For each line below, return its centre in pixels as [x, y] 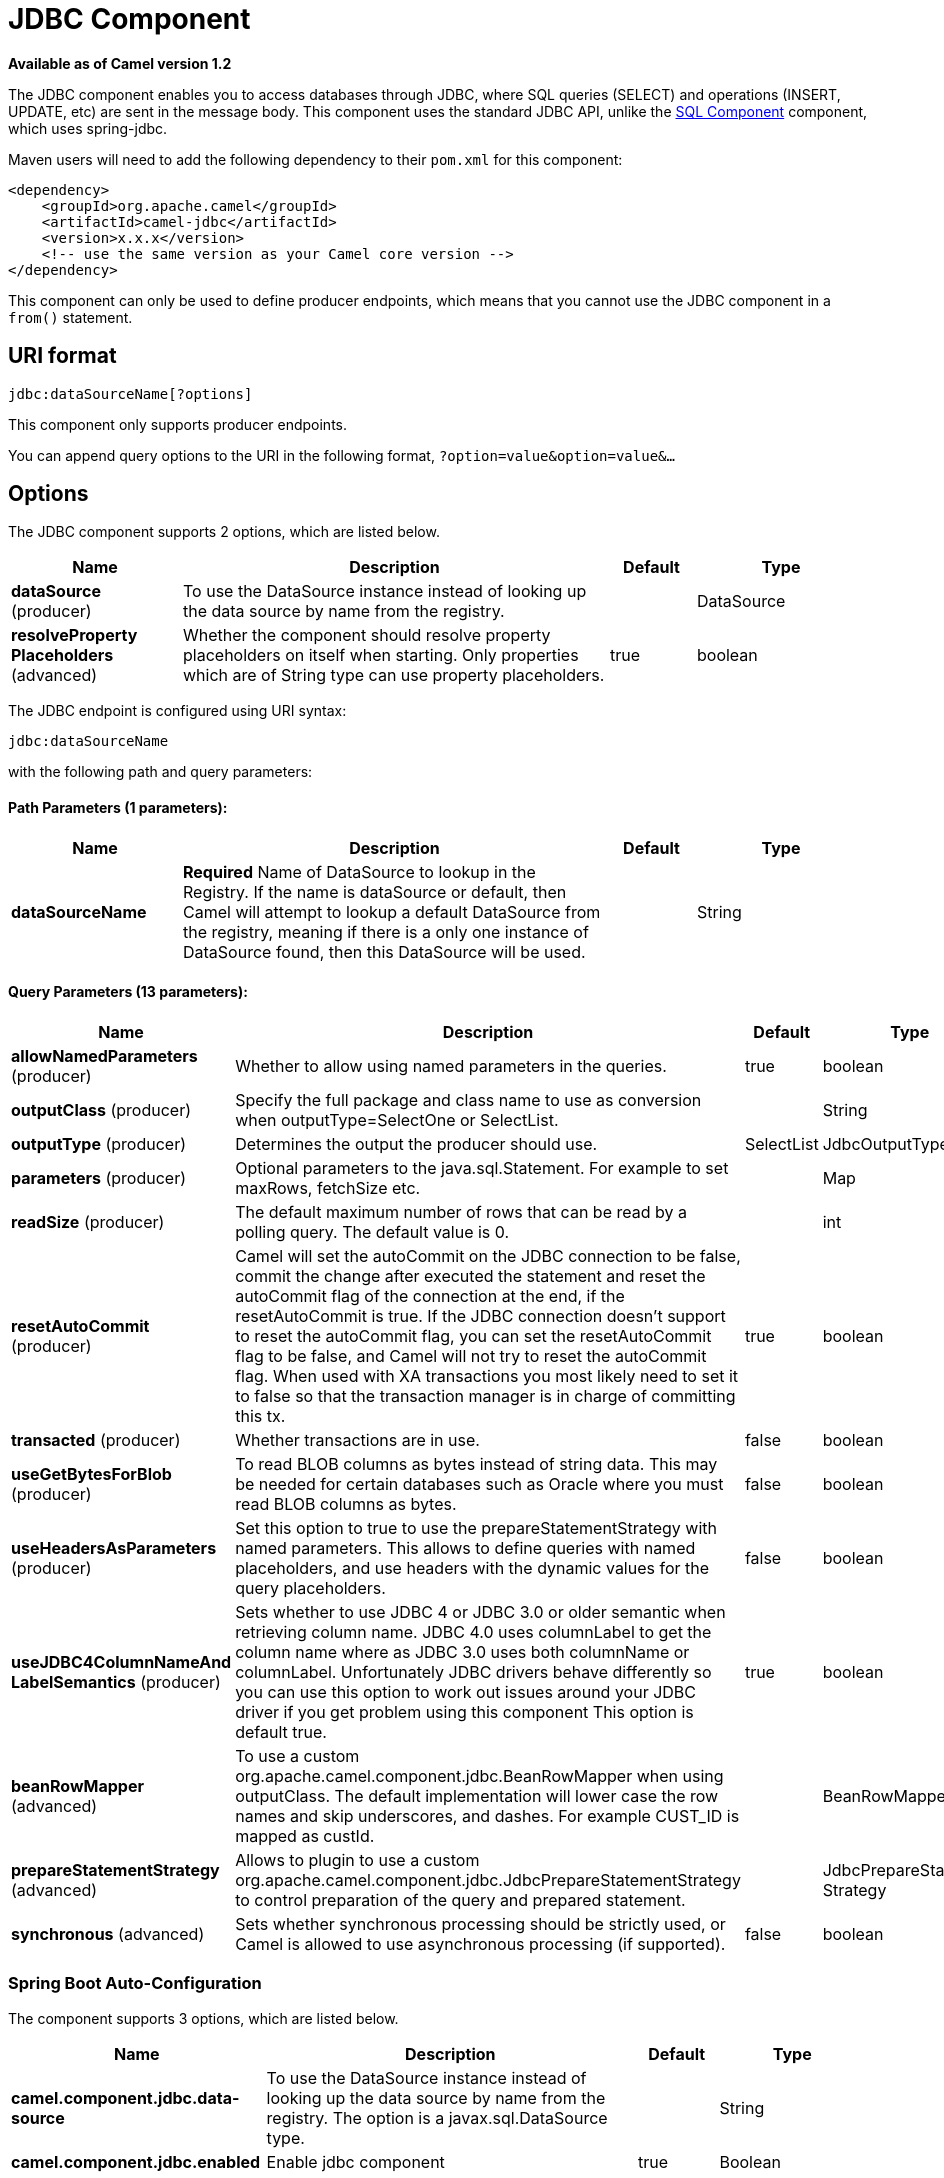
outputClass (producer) [101, 1109]
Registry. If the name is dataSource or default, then [375, 891]
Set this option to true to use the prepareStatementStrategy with [476, 1527]
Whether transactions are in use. [357, 1439]
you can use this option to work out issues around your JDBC [466, 1691]
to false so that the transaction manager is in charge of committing [485, 1395]
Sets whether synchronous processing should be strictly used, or [480, 1923]
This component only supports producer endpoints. [178, 424]
